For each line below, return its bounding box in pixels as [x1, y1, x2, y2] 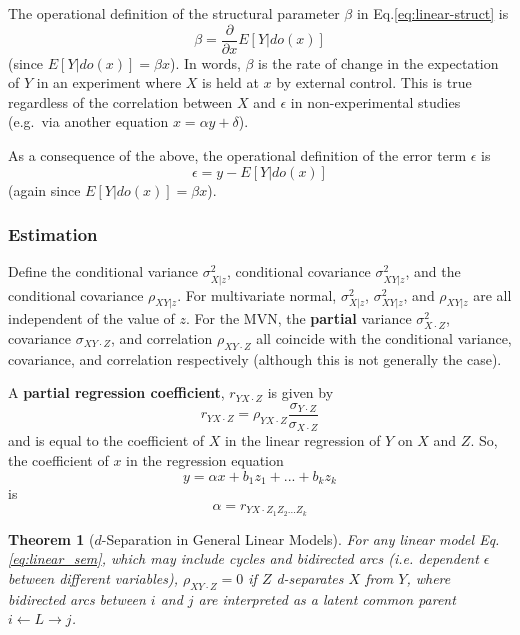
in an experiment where [36, 72, 182, 93]
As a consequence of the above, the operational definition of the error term [8, 145, 467, 166]
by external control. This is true [276, 72, 472, 93]
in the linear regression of [224, 430, 381, 451]
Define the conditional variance [8, 261, 199, 282]
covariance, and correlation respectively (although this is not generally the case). [8, 348, 502, 369]
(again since [8, 179, 81, 200]
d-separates [276, 567, 344, 588]
